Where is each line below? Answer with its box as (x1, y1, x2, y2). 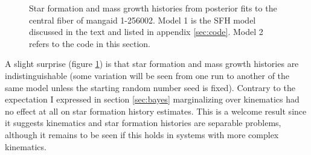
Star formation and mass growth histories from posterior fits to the (29, 2, 277, 14)
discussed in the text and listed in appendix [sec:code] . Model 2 (29, 25, 263, 38)
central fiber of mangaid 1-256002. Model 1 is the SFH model (29, 13, 256, 26)
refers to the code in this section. (29, 37, 150, 49)
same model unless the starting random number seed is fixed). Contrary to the (5, 81, 295, 93)
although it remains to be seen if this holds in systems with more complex (5, 128, 279, 141)
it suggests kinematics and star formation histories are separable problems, (5, 116, 281, 129)
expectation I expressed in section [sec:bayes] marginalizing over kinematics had (5, 93, 300, 106)
